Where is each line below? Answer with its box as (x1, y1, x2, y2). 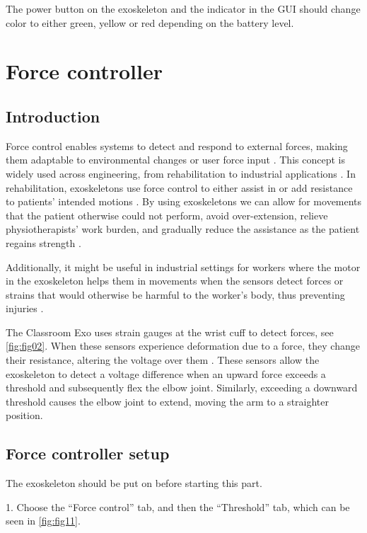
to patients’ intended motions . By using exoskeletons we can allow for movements (6, 194, 362, 209)
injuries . (6, 301, 44, 316)
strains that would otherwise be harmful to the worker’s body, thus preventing (6, 287, 345, 302)
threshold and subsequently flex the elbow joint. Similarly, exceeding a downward (6, 380, 358, 395)
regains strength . (6, 235, 81, 250)
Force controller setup (6, 442, 170, 464)
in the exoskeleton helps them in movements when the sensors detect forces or (6, 273, 344, 288)
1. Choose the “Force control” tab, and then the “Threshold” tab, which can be (6, 499, 350, 514)
